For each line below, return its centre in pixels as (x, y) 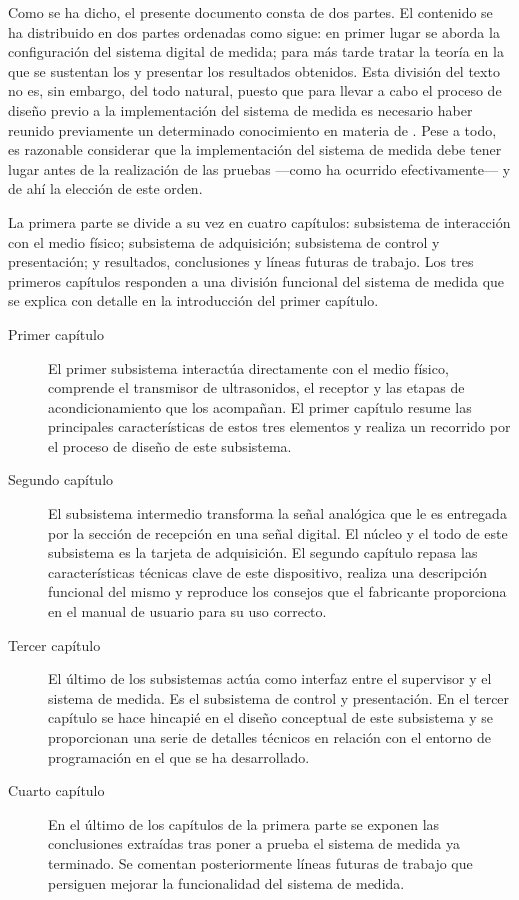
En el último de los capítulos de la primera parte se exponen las (244, 823)
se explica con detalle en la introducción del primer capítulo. (193, 300)
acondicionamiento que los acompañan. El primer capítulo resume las (260, 406)
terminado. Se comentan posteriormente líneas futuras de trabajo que (260, 862)
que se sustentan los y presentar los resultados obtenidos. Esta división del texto (254, 70)
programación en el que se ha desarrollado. (179, 756)
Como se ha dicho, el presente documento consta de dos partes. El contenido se (250, 12)
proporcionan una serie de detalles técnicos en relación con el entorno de (269, 737)
